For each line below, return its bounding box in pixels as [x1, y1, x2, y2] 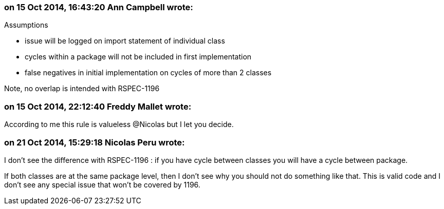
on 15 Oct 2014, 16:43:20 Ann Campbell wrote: [4, 2, 193, 12]
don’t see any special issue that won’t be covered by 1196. [4, 180, 200, 189]
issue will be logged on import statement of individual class [25, 36, 225, 46]
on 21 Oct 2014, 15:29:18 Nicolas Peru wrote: [4, 137, 185, 148]
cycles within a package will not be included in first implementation [25, 52, 252, 61]
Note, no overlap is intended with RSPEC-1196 [4, 84, 160, 93]
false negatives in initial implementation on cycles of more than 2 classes [25, 68, 272, 77]
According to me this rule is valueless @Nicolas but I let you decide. [4, 120, 234, 129]
